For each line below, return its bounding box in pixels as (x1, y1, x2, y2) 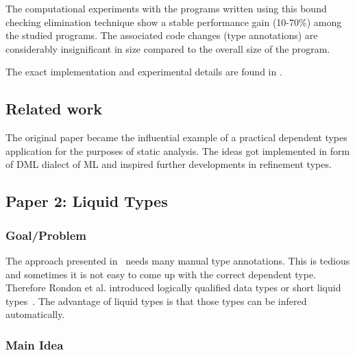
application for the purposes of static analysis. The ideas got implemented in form (5, 143, 350, 158)
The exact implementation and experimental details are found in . (5, 64, 282, 79)
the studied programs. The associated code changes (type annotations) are (5, 28, 318, 42)
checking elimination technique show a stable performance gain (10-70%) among (5, 14, 342, 29)
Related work (5, 98, 103, 119)
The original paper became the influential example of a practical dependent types (5, 130, 347, 145)
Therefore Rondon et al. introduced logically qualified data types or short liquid (5, 280, 341, 295)
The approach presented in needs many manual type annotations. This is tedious (5, 253, 350, 267)
